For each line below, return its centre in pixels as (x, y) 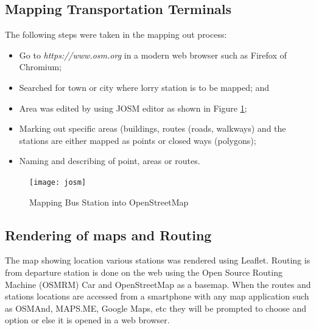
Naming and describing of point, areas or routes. (110, 161)
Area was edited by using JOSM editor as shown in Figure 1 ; (133, 108)
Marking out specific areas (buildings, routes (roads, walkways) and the (153, 128)
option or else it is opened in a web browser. (87, 320)
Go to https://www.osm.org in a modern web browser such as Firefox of (153, 55)
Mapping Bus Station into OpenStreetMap (109, 202)
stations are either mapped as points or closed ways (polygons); (138, 140)
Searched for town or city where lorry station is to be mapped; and (144, 87)
